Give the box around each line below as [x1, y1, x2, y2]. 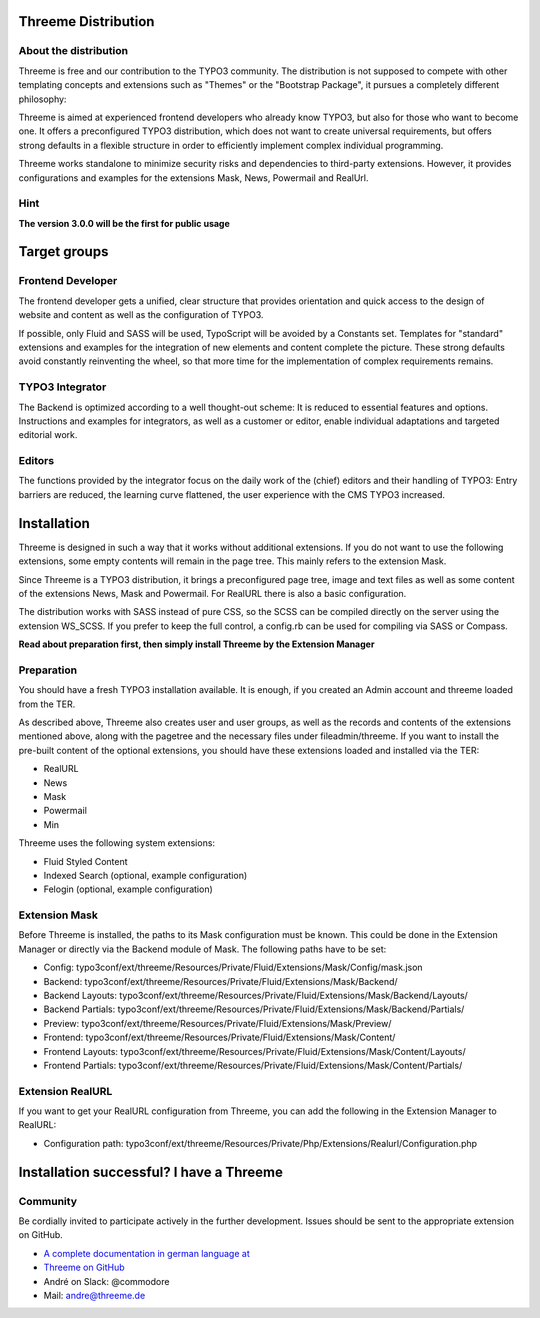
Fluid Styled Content [43, 855, 129, 867]
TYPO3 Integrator [18, 380, 107, 394]
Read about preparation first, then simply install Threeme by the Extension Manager [18, 638, 375, 650]
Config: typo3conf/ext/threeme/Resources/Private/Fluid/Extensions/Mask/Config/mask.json [43, 961, 424, 974]
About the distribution [18, 44, 129, 58]
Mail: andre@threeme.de [43, 1289, 146, 1301]
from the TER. [18, 698, 76, 710]
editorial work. [18, 429, 78, 441]
